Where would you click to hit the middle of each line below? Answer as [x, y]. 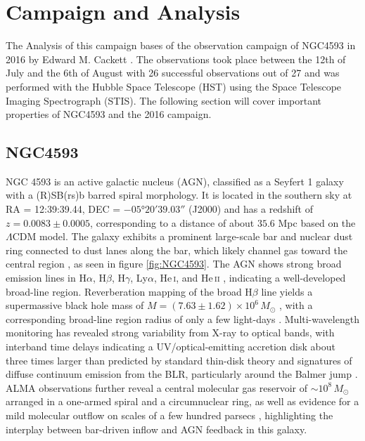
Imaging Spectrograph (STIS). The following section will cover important [164, 100]
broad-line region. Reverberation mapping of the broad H [129, 291]
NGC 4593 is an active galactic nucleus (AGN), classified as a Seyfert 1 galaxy [175, 181]
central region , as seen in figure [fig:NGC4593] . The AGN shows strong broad [174, 264]
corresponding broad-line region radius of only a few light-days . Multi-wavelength [182, 318]
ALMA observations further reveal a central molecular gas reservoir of [157, 387]
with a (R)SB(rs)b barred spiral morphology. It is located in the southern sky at [179, 195]
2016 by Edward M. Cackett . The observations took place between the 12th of [176, 59]
